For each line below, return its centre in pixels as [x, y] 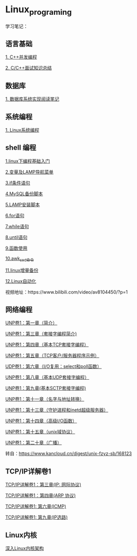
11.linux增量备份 [22, 270]
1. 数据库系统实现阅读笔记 [32, 99]
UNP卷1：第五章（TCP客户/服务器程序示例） [52, 356]
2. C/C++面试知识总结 [29, 68]
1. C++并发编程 [21, 57]
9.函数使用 [16, 248]
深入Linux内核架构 [25, 548]
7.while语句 [17, 226]
